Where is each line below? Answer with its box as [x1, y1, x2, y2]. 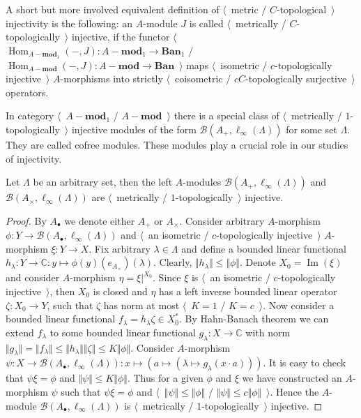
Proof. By [6, 213, 47, 227]
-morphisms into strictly [60, 71, 163, 86]
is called [189, 15, 224, 30]
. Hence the [270, 385, 319, 398]
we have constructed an [242, 371, 342, 385]
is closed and [93, 284, 148, 299]
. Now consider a [263, 297, 335, 312]
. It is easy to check [263, 355, 346, 370]
